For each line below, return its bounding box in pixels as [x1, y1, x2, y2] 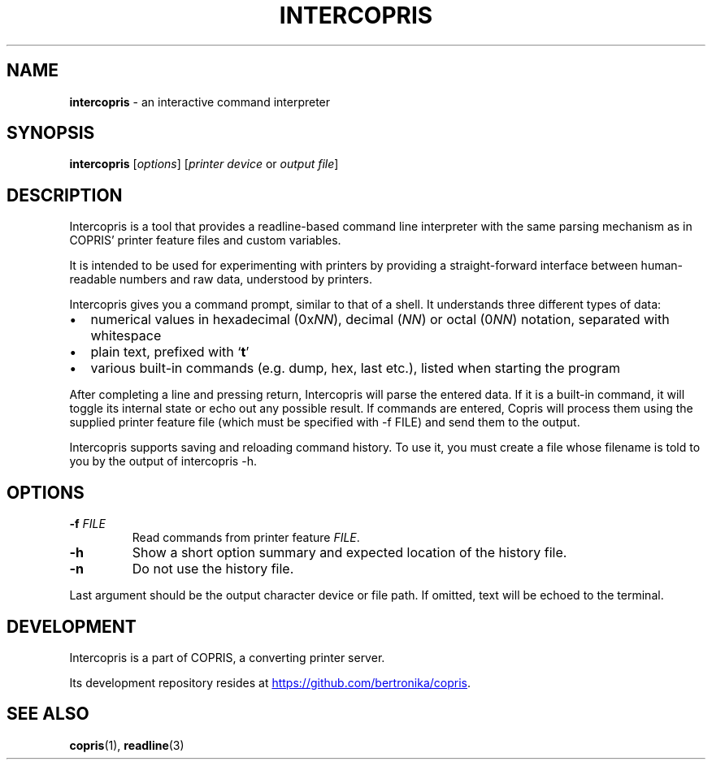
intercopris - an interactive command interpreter [69, 94, 331, 109]
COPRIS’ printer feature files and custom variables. [69, 233, 341, 248]
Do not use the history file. [132, 560, 294, 578]
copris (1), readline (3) [69, 738, 185, 752]
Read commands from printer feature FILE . [132, 530, 360, 545]
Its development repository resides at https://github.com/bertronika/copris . [69, 675, 471, 690]
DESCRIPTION [7, 184, 123, 206]
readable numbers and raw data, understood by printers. [69, 272, 373, 287]
